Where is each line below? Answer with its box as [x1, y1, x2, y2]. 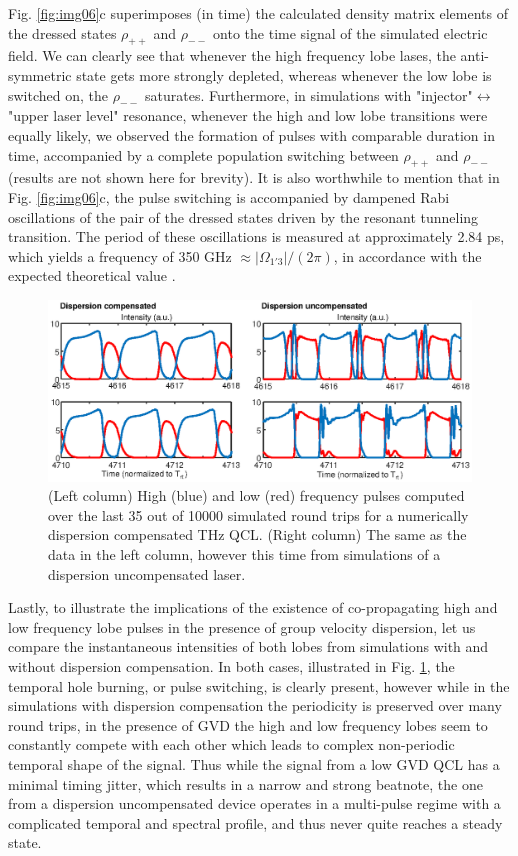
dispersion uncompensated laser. [48, 563, 246, 584]
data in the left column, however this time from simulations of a [48, 544, 441, 565]
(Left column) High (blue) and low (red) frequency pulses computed [48, 485, 465, 506]
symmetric [8, 64, 72, 85]
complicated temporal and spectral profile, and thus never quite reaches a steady [8, 812, 503, 833]
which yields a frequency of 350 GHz [8, 245, 232, 266]
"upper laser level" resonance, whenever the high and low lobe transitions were [8, 105, 488, 126]
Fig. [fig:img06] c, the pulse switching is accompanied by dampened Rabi [8, 186, 450, 207]
